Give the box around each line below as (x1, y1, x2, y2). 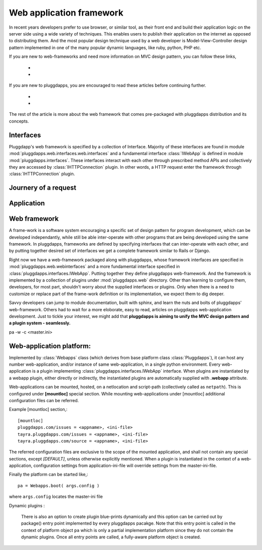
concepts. (9, 118, 29, 124)
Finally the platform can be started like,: (9, 472, 88, 478)
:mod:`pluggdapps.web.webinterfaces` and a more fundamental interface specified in (9, 264, 180, 269)
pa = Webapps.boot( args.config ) (17, 483, 99, 488)
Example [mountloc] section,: (9, 407, 68, 412)
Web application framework (9, 7, 124, 18)
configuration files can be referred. (9, 397, 79, 403)
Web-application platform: (9, 342, 91, 350)
